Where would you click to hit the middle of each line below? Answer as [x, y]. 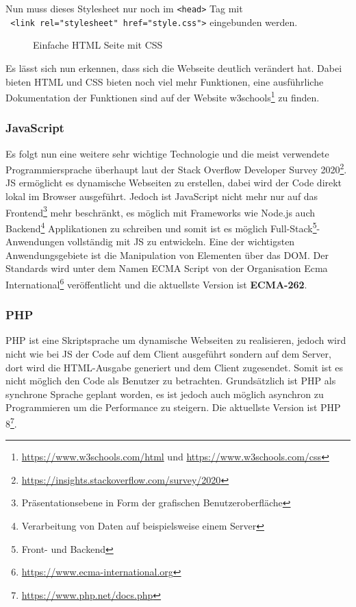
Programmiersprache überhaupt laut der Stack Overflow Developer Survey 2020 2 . [176, 168]
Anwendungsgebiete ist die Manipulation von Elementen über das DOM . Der [167, 255]
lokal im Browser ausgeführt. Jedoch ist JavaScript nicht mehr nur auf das [162, 196]
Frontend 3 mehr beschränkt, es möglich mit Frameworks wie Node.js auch [160, 211]
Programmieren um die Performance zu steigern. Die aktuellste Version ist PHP [173, 407]
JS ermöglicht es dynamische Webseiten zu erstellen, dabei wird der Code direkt [174, 183]
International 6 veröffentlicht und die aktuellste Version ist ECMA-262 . [156, 283]
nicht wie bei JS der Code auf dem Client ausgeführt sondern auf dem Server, [168, 353]
